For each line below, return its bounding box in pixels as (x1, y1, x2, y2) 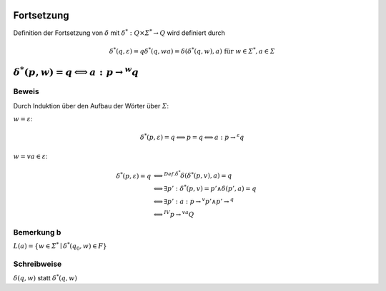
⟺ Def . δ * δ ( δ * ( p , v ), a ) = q (154, 170, 232, 180)
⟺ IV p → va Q (154, 209, 194, 218)
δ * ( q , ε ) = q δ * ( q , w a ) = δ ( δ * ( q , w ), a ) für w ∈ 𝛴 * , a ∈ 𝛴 (109, 46, 275, 55)
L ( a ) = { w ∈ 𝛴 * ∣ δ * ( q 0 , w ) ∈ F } (13, 240, 107, 252)
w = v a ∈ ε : (13, 152, 48, 160)
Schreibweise (13, 259, 62, 269)
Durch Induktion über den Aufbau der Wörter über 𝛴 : (13, 101, 169, 110)
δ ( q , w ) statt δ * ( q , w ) (13, 273, 78, 282)
